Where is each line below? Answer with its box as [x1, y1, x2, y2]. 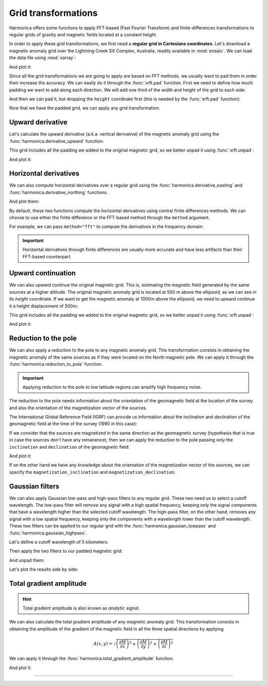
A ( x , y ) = [93, 641, 113, 646]
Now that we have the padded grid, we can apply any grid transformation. [9, 105, 160, 111]
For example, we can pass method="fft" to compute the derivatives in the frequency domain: [9, 224, 203, 229]
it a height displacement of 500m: [9, 303, 78, 309]
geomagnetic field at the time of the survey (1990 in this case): [9, 421, 137, 427]
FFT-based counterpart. [22, 253, 72, 259]
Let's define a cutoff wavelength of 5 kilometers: [9, 539, 109, 545]
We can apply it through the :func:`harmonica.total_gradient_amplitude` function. [9, 656, 174, 662]
